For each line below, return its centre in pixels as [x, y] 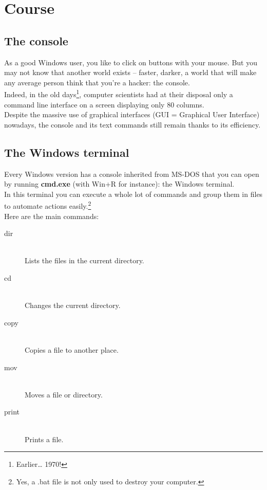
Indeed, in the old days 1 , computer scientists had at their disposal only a [119, 94]
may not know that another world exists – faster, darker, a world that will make [130, 72]
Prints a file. [44, 439]
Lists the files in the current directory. [84, 260]
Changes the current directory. [73, 305]
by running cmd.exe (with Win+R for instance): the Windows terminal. [119, 184]
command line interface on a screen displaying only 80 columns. [104, 104]
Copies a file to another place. [72, 349]
